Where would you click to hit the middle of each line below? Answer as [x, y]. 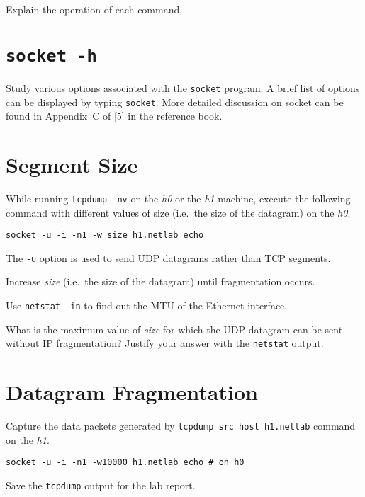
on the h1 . [28, 439]
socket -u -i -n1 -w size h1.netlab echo [105, 235]
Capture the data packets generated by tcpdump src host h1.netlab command [181, 426]
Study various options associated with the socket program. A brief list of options [183, 87]
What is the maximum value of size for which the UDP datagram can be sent [174, 329]
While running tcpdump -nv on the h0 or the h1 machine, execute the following [178, 198]
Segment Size [72, 164]
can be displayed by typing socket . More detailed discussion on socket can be [175, 102]
